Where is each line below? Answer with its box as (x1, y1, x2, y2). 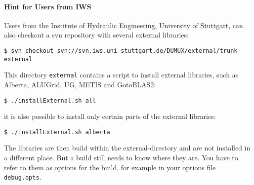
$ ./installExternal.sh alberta (4, 128, 110, 136)
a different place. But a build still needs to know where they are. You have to (4, 152, 238, 163)
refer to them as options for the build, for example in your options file (4, 162, 216, 172)
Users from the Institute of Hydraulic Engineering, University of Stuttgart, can (4, 20, 243, 30)
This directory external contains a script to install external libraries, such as (4, 70, 239, 80)
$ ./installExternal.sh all (4, 97, 96, 104)
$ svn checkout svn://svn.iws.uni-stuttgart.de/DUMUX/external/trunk (4, 47, 238, 54)
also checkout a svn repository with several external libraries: (4, 30, 189, 40)
